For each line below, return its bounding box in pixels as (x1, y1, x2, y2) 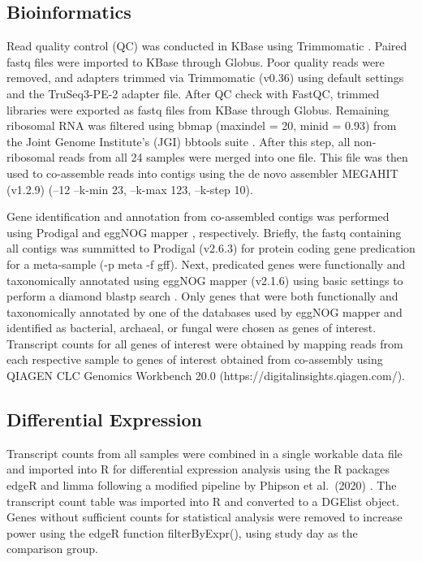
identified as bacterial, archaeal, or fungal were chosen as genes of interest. (6, 319, 377, 336)
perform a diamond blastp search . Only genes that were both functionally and (6, 287, 398, 305)
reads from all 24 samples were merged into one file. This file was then (58, 149, 408, 166)
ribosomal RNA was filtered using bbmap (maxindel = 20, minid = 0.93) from (6, 117, 397, 134)
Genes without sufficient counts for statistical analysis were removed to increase (6, 508, 403, 525)
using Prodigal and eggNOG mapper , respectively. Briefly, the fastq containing (6, 223, 402, 240)
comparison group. (6, 540, 98, 557)
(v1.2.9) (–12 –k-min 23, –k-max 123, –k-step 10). (6, 180, 253, 197)
